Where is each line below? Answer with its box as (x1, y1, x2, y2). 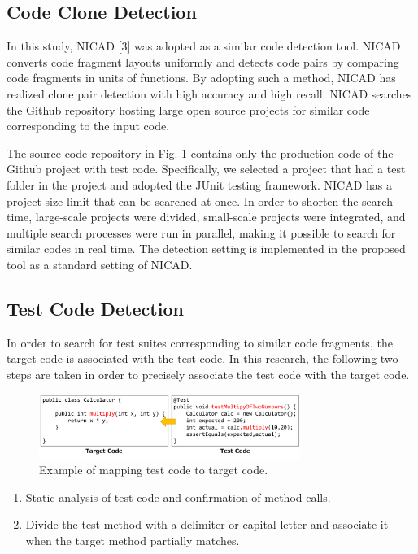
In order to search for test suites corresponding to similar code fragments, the (7, 334, 393, 351)
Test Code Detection (7, 295, 184, 321)
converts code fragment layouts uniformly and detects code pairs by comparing (7, 53, 399, 70)
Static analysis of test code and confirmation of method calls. (25, 488, 331, 505)
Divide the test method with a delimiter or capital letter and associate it (25, 516, 389, 533)
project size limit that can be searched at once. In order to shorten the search (7, 192, 393, 209)
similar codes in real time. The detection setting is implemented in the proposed (7, 240, 406, 257)
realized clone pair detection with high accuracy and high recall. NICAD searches (7, 85, 412, 102)
